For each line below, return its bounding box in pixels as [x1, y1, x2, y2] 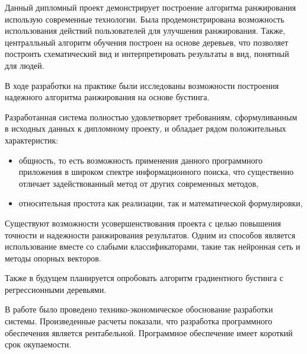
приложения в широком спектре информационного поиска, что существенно [18, 165, 294, 178]
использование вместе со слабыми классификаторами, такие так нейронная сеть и [5, 240, 300, 253]
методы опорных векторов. [5, 251, 101, 264]
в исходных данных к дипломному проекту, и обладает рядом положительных [5, 122, 286, 135]
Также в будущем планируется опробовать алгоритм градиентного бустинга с [5, 272, 283, 284]
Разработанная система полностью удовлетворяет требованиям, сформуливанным [5, 110, 298, 123]
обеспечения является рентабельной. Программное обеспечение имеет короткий [5, 326, 293, 339]
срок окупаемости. [5, 338, 72, 350]
